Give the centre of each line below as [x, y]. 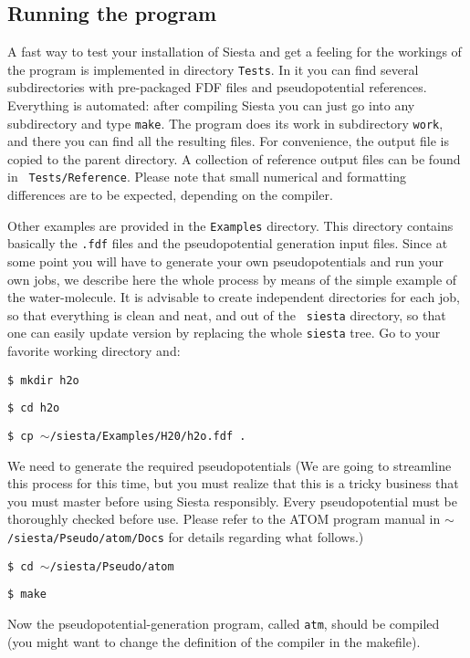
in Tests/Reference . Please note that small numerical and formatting [207, 177]
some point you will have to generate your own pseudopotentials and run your [225, 261]
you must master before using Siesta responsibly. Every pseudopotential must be [232, 501]
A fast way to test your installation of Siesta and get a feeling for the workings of [235, 52]
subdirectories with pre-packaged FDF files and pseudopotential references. [217, 87]
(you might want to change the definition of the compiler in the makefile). [214, 641]
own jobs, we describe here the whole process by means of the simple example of [232, 279]
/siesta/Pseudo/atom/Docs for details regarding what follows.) [186, 537]
